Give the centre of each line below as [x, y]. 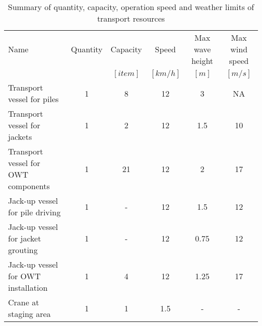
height [202, 61]
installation [28, 288]
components [29, 186]
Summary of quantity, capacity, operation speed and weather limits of [131, 7]
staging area [29, 314]
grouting [23, 250]
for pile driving [35, 212]
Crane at [24, 302]
